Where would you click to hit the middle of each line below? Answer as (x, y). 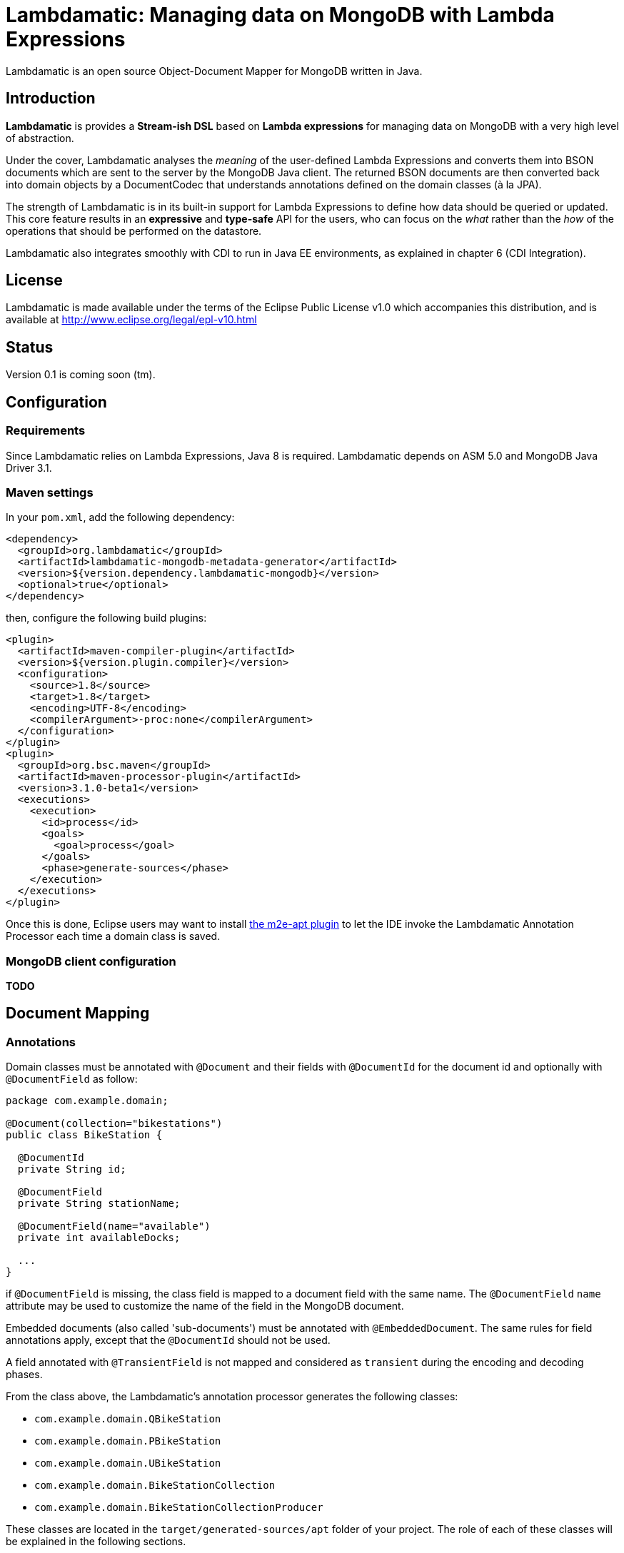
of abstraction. (40, 138)
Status (30, 347)
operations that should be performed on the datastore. (134, 231)
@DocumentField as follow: (72, 1079)
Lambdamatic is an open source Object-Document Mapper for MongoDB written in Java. (214, 71)
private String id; (72, 1169)
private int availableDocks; (99, 1238)
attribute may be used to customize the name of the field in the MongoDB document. (205, 1306)
